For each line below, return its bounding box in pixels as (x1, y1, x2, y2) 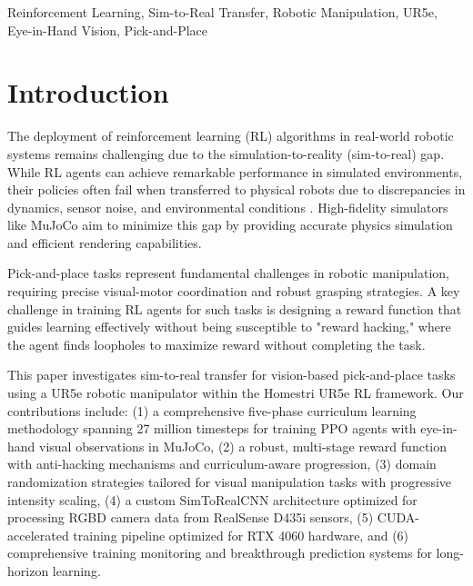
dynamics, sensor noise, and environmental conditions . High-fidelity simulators (7, 197, 448, 216)
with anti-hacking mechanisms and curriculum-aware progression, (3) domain (7, 454, 437, 473)
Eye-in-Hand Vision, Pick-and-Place (7, 20, 208, 39)
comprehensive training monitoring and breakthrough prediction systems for (7, 543, 432, 562)
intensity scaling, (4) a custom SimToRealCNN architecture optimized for (7, 490, 418, 509)
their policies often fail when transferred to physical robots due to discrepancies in (7, 180, 466, 199)
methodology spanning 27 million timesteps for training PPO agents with (7, 419, 417, 438)
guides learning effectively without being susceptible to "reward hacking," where (7, 317, 451, 336)
